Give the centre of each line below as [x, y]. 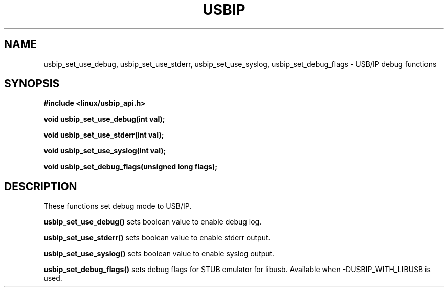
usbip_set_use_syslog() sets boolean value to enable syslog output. [159, 254]
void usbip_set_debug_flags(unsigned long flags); [130, 167]
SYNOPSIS [32, 84]
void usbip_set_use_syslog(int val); [105, 151]
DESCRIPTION [41, 186]
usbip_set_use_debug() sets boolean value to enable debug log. [153, 222]
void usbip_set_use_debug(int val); [104, 119]
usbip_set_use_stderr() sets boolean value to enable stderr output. [157, 238]
